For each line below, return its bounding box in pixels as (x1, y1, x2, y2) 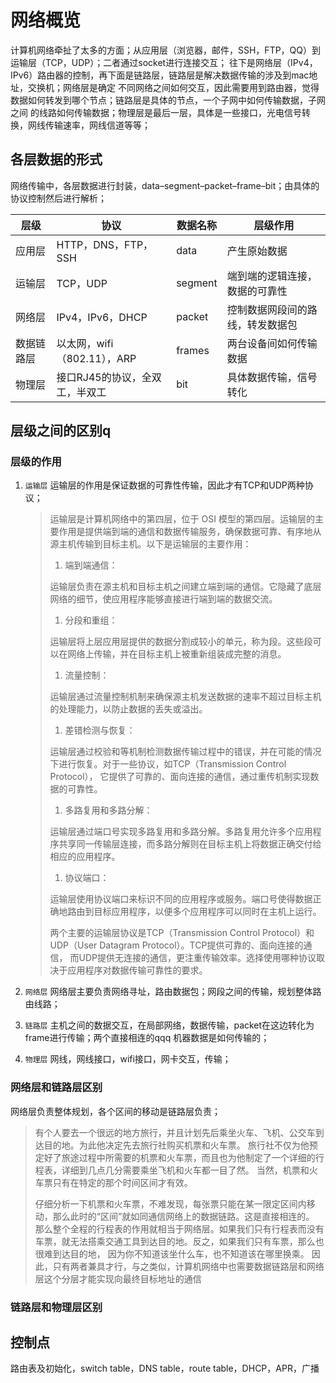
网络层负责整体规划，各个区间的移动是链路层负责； (10, 1105, 221, 1117)
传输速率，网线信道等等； (44, 119, 151, 131)
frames (176, 343, 210, 357)
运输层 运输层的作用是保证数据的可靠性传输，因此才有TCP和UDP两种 (24, 479, 305, 491)
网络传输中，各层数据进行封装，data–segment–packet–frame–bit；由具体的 (10, 179, 320, 191)
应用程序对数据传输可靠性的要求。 (67, 964, 208, 976)
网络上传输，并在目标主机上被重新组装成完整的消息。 (67, 648, 287, 660)
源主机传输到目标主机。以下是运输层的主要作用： (49, 538, 252, 550)
